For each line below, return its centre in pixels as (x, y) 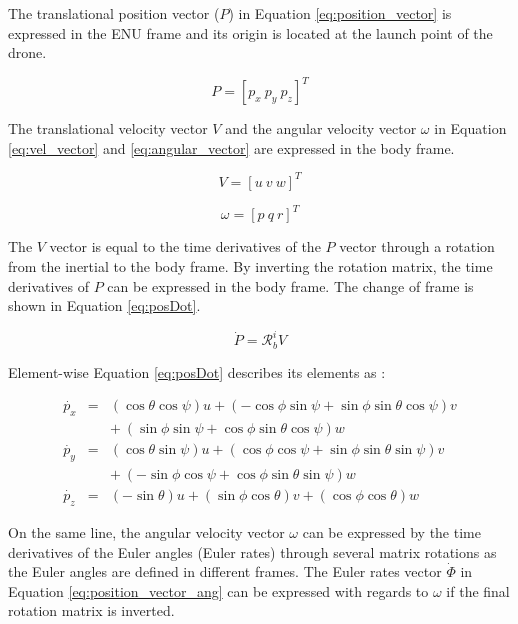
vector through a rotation (417, 246)
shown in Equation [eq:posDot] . (104, 305)
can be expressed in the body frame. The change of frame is (290, 285)
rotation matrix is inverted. (91, 610)
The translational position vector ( (114, 13)
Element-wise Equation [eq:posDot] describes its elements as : (197, 371)
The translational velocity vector (108, 128)
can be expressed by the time (391, 531)
